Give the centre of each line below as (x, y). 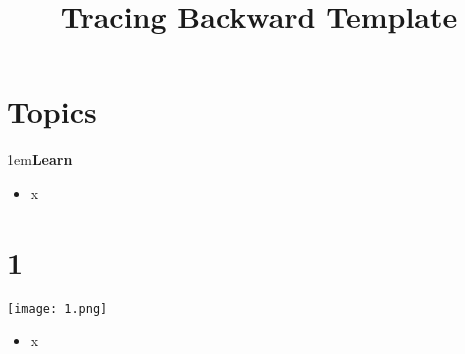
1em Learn (40, 159)
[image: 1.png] (57, 308)
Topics (52, 111)
